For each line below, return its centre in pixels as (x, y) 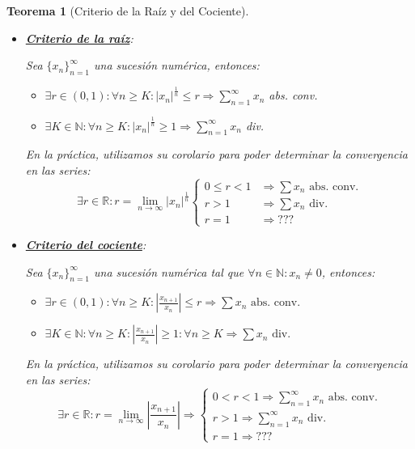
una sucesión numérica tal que (169, 271)
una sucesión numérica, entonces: (176, 65)
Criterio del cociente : (86, 245)
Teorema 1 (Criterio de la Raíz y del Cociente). (128, 11)
